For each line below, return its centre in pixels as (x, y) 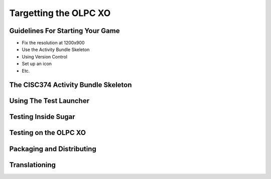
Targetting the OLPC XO (60, 13)
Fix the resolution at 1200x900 (53, 43)
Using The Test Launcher (49, 101)
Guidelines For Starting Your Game (64, 31)
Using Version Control (45, 56)
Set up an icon (37, 64)
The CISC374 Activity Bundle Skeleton (71, 85)
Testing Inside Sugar (42, 117)
